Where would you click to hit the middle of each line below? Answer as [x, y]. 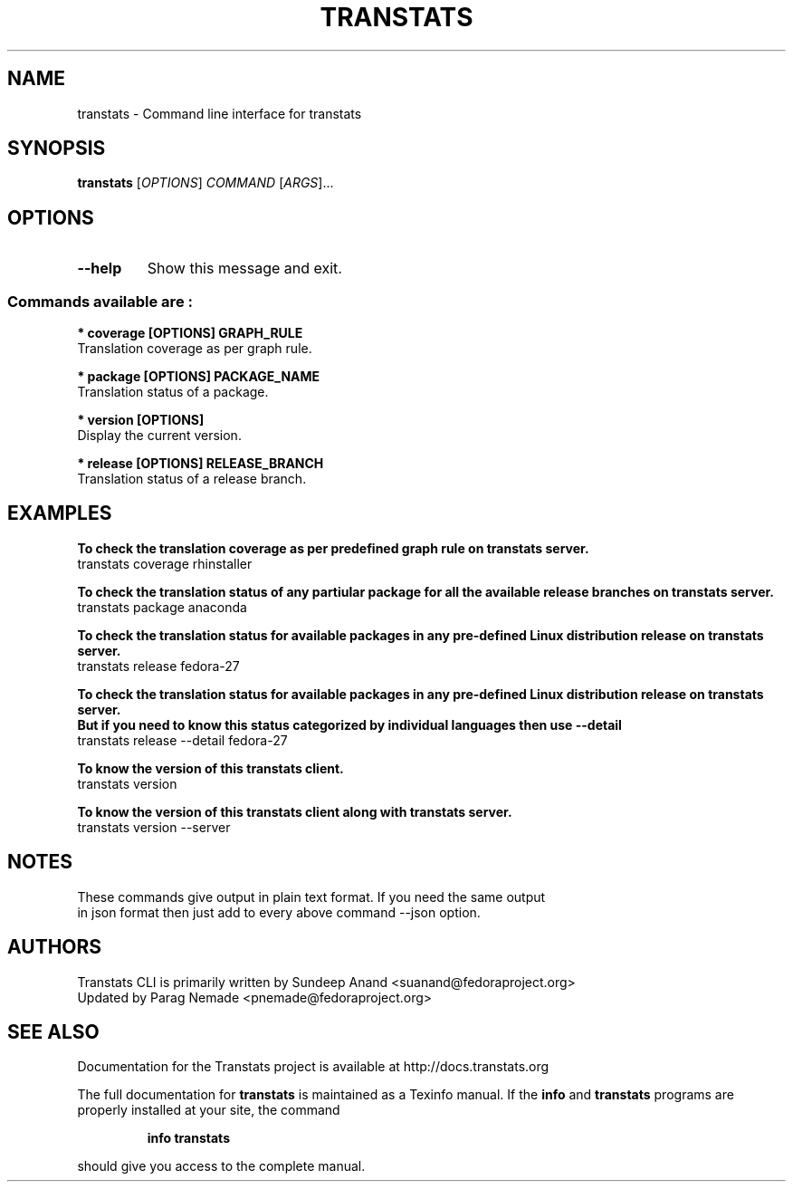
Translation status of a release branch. [192, 479]
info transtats [188, 1138]
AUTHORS [55, 947]
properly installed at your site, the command [209, 1110]
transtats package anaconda [162, 607]
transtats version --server [154, 827]
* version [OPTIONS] [141, 420]
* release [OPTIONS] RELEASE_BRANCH [201, 464]
